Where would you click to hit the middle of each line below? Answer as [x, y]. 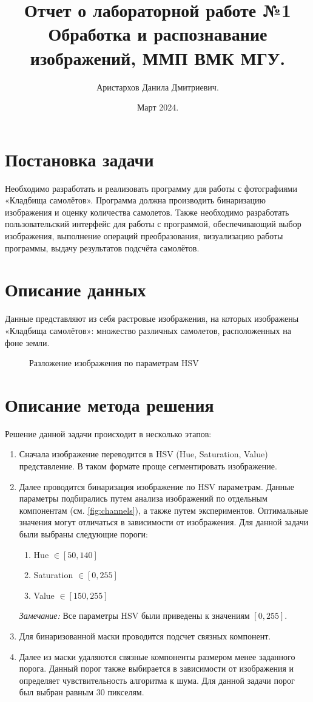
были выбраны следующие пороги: [83, 533]
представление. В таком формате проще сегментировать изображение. [148, 466]
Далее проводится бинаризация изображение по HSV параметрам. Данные [156, 486]
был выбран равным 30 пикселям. [82, 692]
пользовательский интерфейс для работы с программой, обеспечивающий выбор [153, 224]
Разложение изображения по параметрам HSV [114, 363]
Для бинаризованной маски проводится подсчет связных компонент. [145, 636]
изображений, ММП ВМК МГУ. [158, 57]
